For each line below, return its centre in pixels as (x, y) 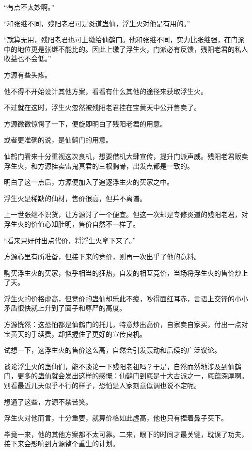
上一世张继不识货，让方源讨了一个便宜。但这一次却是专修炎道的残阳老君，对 (126, 214)
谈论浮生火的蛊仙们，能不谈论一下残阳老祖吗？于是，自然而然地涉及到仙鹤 (123, 366)
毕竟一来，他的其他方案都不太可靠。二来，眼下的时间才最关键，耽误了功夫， (126, 434)
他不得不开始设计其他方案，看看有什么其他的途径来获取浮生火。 (106, 91)
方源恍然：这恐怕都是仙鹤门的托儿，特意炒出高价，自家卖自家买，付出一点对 (126, 324)
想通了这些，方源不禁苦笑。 (48, 401)
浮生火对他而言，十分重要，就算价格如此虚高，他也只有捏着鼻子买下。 (116, 418)
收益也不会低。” (28, 58)
